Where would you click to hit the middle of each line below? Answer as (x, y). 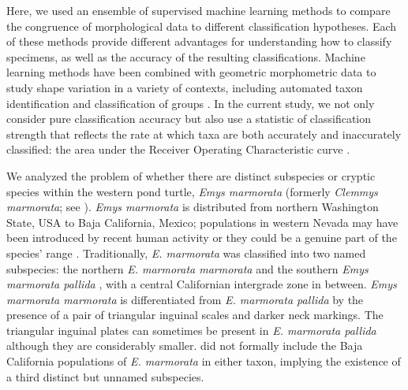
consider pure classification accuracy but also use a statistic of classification (189, 119)
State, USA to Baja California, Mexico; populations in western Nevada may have (202, 222)
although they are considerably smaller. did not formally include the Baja (185, 345)
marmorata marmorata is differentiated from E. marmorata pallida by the (185, 299)
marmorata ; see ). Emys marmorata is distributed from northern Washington (193, 207)
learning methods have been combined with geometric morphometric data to (191, 72)
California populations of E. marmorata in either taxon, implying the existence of (204, 361)
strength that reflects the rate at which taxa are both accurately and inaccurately (204, 134)
